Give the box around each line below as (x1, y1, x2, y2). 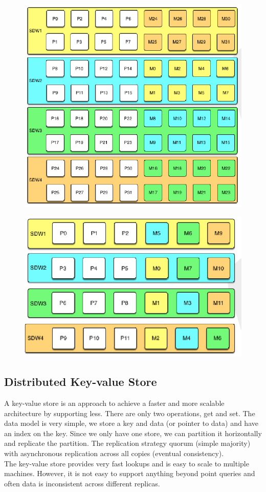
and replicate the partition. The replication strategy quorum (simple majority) (4, 438, 251, 448)
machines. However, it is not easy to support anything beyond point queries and (4, 468, 255, 479)
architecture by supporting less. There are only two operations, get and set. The (4, 407, 255, 418)
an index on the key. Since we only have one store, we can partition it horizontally (4, 427, 262, 438)
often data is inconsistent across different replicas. (4, 478, 160, 488)
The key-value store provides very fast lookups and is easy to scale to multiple (4, 458, 249, 468)
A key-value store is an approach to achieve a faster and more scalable (4, 397, 225, 408)
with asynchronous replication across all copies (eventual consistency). (4, 447, 224, 458)
